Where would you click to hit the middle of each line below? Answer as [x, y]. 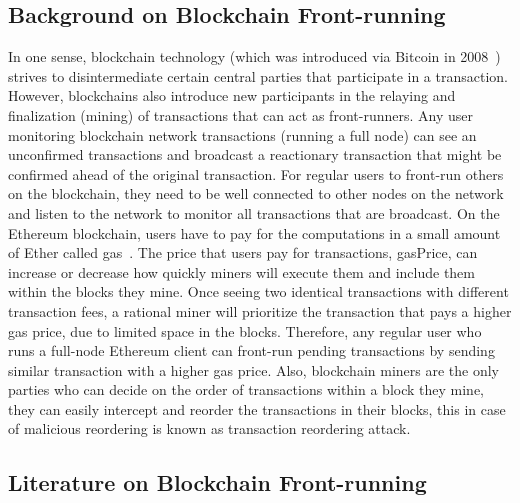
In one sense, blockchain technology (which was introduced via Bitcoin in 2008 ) [254, 56]
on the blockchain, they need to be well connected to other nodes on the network [256, 193]
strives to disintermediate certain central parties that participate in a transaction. [258, 75]
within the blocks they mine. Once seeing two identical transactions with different [258, 291]
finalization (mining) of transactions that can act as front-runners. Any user [240, 114]
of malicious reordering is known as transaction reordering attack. [209, 428]
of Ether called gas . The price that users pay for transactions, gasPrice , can [243, 252]
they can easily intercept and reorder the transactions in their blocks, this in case [257, 408]
